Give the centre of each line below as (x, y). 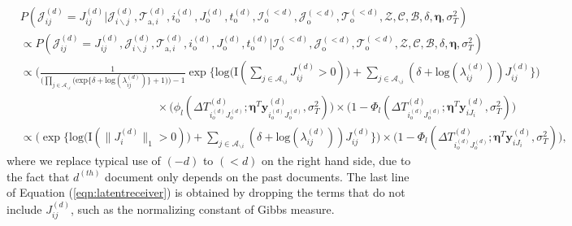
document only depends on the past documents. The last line (257, 176)
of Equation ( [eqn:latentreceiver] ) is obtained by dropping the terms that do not (206, 192)
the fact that (38, 176)
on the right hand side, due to (336, 160)
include (24, 209)
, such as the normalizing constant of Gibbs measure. (203, 209)
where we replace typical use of (84, 160)
